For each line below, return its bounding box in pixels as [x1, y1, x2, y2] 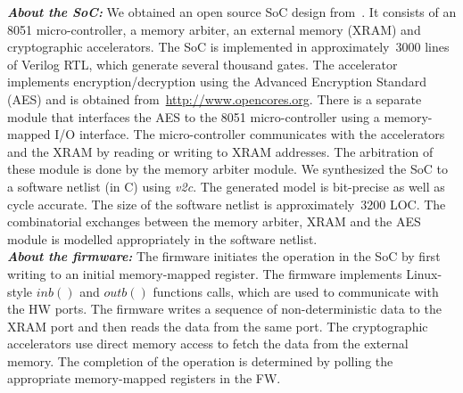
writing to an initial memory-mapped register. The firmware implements [7, 264, 402, 282]
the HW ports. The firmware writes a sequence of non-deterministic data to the [7, 299, 442, 318]
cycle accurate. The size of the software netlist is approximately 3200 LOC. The [7, 194, 446, 213]
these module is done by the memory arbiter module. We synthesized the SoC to [7, 160, 448, 178]
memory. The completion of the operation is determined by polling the [7, 351, 393, 370]
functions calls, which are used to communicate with [153, 282, 439, 300]
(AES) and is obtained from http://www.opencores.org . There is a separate [7, 89, 422, 108]
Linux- [406, 264, 442, 282]
